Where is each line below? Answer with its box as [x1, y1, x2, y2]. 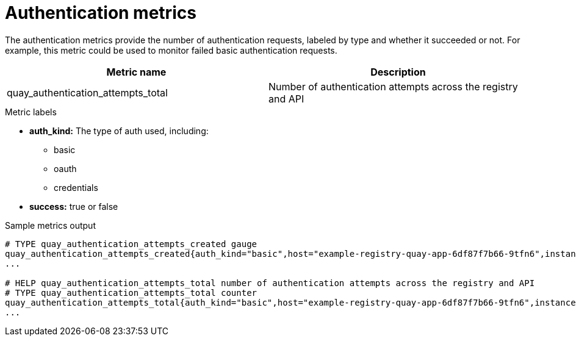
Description [370, 65, 426, 78]
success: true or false [29, 201, 118, 212]
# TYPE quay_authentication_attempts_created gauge [5, 239, 257, 249]
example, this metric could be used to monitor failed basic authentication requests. [5, 45, 337, 56]
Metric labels [5, 106, 57, 117]
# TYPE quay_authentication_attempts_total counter [5, 287, 257, 298]
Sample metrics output [5, 220, 96, 231]
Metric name [106, 65, 167, 78]
